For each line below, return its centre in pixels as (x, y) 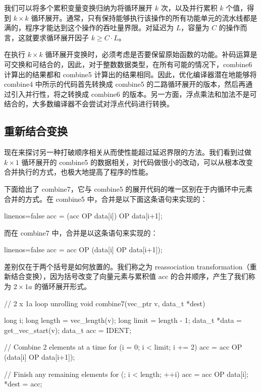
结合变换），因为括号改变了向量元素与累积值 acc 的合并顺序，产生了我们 (129, 276)
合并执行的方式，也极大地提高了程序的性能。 (78, 172)
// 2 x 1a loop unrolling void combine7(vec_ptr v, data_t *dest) (105, 303)
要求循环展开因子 (60, 37)
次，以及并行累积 (189, 8)
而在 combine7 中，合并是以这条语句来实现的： (81, 232)
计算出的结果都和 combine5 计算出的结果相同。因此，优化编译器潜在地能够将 (130, 74)
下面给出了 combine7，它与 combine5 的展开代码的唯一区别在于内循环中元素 (128, 188)
